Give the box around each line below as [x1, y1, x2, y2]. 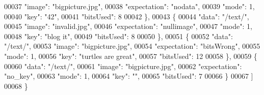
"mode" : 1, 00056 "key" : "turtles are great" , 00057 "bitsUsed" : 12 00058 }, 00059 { [4, 50, 257, 61]
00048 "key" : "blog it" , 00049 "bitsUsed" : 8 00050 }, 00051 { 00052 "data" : [4, 30, 233, 41]
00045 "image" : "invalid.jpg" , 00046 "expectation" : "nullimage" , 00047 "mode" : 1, [4, 21, 252, 31]
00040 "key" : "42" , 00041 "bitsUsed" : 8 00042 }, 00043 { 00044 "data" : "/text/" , [4, 11, 249, 21]
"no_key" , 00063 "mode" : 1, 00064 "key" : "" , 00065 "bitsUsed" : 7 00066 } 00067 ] [4, 71, 253, 81]
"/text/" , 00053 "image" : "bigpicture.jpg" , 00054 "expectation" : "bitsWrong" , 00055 [4, 41, 260, 51]
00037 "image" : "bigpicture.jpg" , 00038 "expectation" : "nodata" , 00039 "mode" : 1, [4, 1, 255, 11]
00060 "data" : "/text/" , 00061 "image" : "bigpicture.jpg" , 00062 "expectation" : [4, 60, 242, 71]
